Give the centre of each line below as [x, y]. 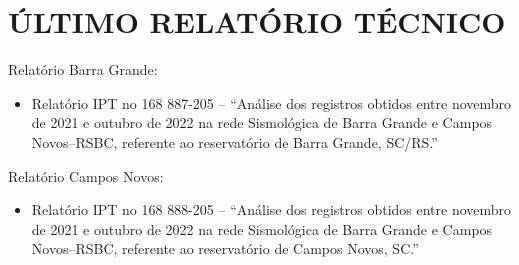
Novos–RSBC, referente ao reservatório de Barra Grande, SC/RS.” [234, 141]
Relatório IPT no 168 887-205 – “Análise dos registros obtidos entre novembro [271, 102]
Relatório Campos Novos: [86, 175]
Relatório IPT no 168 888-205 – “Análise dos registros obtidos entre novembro [271, 209]
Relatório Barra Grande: [83, 69]
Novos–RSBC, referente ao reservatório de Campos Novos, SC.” [225, 248]
